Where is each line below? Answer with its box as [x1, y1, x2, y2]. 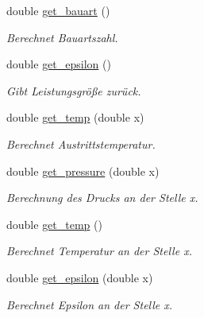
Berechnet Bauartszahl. [6, 29, 118, 45]
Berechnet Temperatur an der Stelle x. [6, 242, 192, 259]
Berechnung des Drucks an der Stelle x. [6, 189, 198, 206]
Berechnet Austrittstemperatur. [6, 135, 156, 152]
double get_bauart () [6, 2, 110, 18]
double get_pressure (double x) [6, 162, 160, 179]
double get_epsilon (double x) [6, 269, 153, 285]
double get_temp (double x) [6, 109, 144, 126]
